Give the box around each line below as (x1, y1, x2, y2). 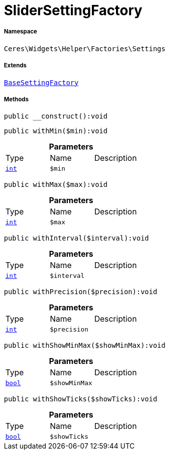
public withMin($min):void (4, 127, 108, 135)
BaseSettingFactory (4, 78, 79, 87)
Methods (4, 95, 29, 103)
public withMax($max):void (4, 181, 108, 189)
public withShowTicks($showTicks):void (4, 395, 157, 403)
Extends (4, 62, 27, 69)
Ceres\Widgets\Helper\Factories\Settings (4, 44, 166, 53)
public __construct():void (4, 112, 108, 121)
